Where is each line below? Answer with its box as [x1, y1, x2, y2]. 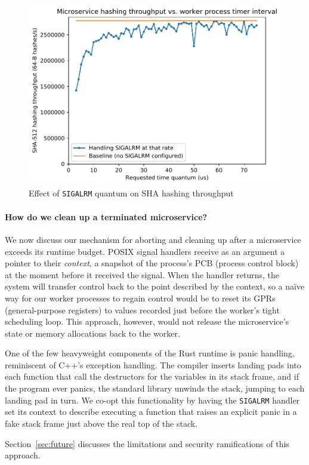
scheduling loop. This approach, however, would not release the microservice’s [5, 315, 289, 328]
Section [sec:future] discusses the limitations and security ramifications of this [5, 437, 289, 449]
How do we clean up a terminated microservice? [5, 210, 208, 223]
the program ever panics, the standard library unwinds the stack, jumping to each [5, 382, 305, 395]
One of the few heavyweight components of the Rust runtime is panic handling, [5, 347, 295, 359]
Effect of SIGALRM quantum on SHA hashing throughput [29, 187, 234, 199]
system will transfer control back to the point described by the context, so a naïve [5, 280, 305, 292]
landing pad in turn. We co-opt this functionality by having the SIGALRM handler [5, 393, 300, 406]
